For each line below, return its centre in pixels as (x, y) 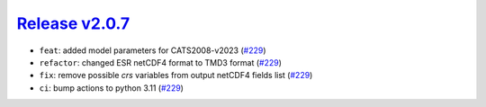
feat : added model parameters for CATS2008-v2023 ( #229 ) (153, 50)
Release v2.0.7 (73, 23)
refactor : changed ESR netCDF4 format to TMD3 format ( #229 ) (161, 62)
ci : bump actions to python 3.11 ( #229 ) (112, 88)
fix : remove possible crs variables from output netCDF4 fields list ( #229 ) (176, 76)
